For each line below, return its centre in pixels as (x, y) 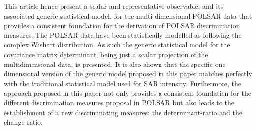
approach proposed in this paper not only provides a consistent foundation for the (128, 93)
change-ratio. (23, 122)
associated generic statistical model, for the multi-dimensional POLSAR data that (128, 16)
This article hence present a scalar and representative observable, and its (114, 6)
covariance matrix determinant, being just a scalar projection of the (106, 54)
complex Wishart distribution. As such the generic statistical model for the (117, 45)
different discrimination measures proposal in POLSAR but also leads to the (119, 102)
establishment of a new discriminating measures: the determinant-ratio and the (123, 112)
